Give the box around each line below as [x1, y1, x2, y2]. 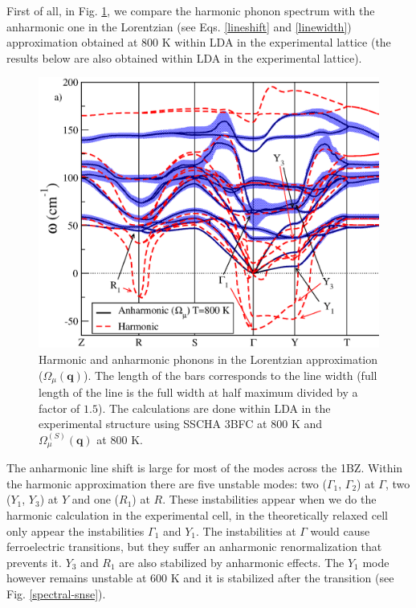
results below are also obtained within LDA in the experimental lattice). [6, 49, 362, 66]
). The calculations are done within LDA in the [97, 399, 331, 416]
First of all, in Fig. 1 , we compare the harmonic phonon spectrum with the [6, 2, 375, 18]
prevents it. [6, 553, 62, 570]
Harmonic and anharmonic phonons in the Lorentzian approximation [39, 351, 378, 368]
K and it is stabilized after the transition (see [170, 569, 394, 586]
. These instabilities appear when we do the [162, 491, 377, 508]
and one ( [71, 491, 120, 508]
